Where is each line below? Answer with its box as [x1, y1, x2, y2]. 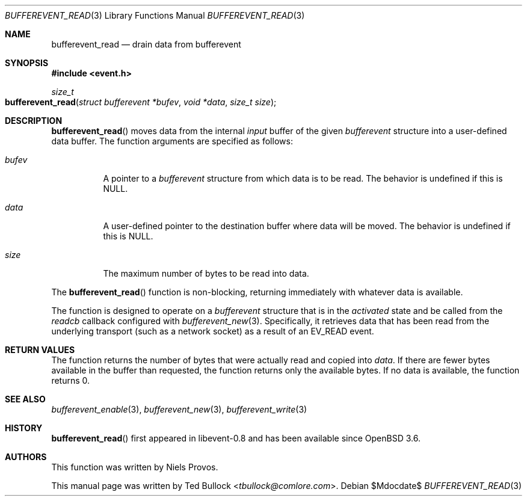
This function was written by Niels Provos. [51, 462, 218, 472]
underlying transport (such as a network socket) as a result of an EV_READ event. [51, 326, 374, 336]
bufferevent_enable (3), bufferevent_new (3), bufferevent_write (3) [51, 404, 307, 414]
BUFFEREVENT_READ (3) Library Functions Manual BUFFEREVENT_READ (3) [5, 10, 305, 20]
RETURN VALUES [5, 345, 75, 355]
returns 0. [51, 375, 90, 386]
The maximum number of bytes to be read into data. [103, 268, 309, 278]
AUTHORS [5, 452, 47, 462]
